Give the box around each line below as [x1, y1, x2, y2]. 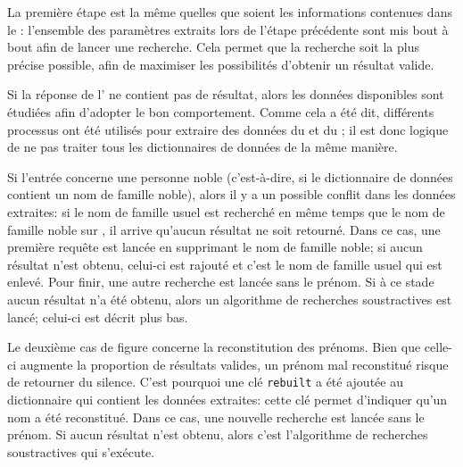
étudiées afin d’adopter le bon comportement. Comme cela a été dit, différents [7, 102, 434, 121]
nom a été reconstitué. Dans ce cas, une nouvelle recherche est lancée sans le [7, 407, 425, 426]
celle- [424, 338, 452, 356]
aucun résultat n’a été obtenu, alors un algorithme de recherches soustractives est [7, 289, 452, 308]
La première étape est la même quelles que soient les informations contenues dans [7, 3, 452, 21]
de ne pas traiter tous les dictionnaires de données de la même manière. [7, 138, 398, 156]
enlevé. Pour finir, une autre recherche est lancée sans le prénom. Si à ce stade [7, 272, 434, 291]
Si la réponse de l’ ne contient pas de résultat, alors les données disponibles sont [7, 85, 444, 104]
